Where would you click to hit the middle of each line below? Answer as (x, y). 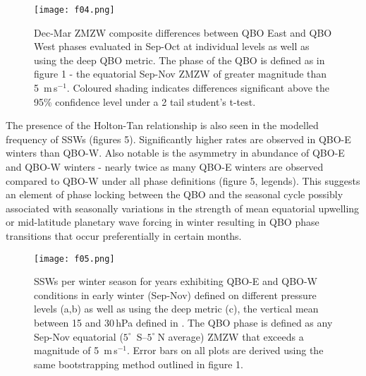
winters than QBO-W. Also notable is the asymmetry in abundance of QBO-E (175, 153)
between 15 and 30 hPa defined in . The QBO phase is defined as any (183, 322)
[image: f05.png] (74, 259)
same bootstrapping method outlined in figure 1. (139, 364)
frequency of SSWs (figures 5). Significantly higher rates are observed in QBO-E (178, 139)
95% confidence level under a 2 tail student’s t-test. (145, 101)
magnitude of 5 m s (76, 350)
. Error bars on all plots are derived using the (225, 350)
